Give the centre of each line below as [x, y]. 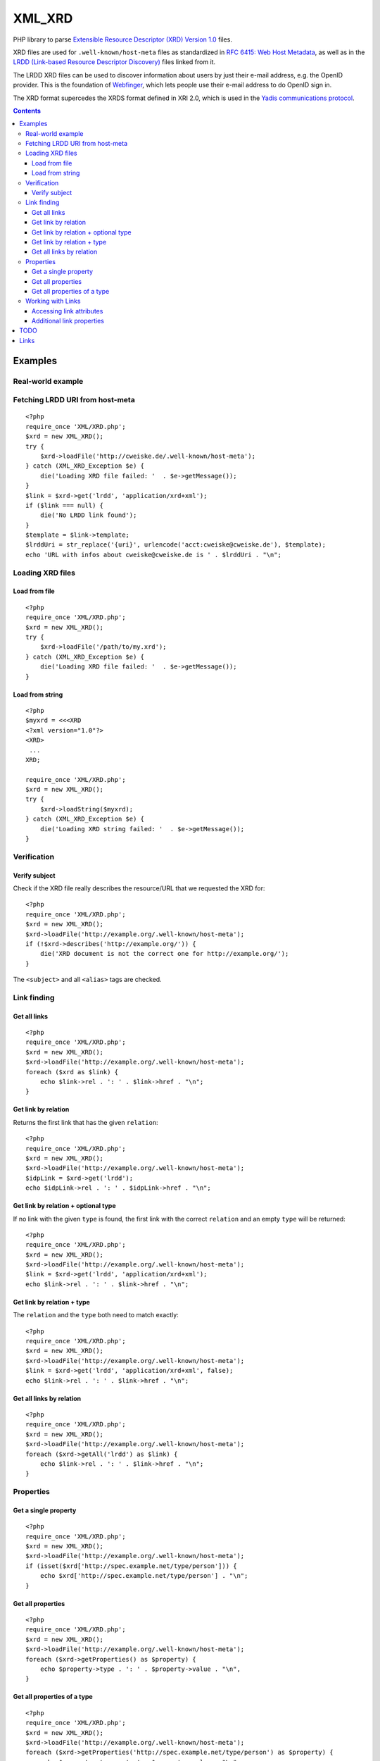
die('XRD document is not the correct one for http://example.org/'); [164, 954]
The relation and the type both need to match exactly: [96, 1315]
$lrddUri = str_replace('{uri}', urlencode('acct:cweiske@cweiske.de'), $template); [176, 545]
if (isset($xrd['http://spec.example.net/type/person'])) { [131, 1566]
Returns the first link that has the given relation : [85, 1122]
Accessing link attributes [68, 311]
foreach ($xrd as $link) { [72, 1072]
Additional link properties [68, 321]
